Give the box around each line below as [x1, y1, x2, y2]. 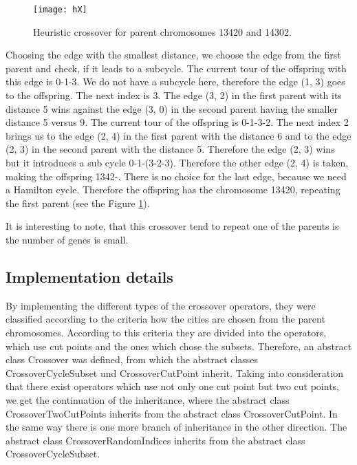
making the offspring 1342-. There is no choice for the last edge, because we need [6, 169, 347, 183]
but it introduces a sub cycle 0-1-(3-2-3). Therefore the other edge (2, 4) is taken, [6, 155, 349, 169]
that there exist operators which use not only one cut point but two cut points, [6, 379, 339, 393]
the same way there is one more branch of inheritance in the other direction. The [6, 420, 347, 434]
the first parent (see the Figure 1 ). [6, 195, 150, 210]
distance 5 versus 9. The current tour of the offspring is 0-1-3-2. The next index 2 [6, 115, 349, 129]
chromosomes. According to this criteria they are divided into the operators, [6, 325, 327, 339]
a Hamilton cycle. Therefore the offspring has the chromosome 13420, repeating [6, 182, 340, 197]
